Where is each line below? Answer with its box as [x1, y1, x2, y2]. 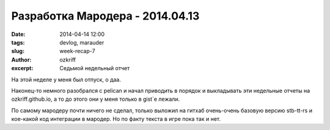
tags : [11, 38, 25, 46]
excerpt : [11, 65, 34, 72]
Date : [11, 31, 26, 38]
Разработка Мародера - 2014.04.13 [11, 9, 200, 23]
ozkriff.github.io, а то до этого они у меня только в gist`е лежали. [11, 95, 180, 103]
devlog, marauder [59, 38, 105, 46]
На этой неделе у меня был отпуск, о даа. [11, 76, 122, 83]
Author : [11, 56, 32, 63]
